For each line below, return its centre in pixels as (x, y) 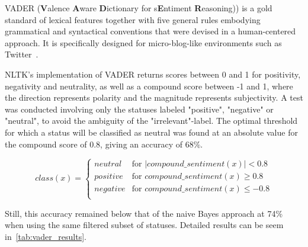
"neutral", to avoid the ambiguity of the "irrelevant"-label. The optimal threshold (151, 121)
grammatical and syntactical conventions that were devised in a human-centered (150, 31)
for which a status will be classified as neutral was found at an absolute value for (151, 132)
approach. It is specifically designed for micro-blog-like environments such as (143, 42)
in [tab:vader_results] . (46, 236)
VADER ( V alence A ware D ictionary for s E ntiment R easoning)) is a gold (139, 8)
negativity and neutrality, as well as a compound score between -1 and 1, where (149, 86)
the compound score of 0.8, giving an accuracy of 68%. (104, 144)
